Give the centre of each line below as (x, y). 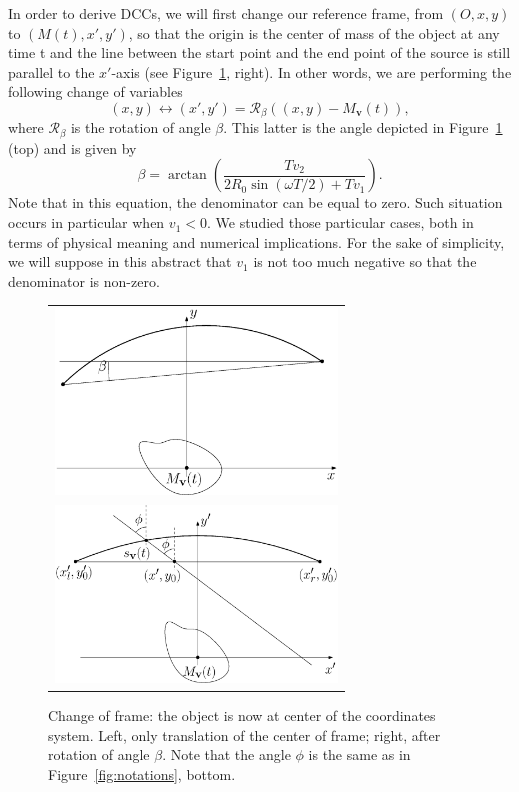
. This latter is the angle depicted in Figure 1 (363, 127)
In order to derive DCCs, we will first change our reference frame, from (226, 13)
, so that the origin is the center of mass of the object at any (314, 32)
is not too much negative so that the (365, 261)
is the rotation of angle (140, 127)
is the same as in (359, 754)
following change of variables (95, 91)
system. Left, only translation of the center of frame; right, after (244, 734)
